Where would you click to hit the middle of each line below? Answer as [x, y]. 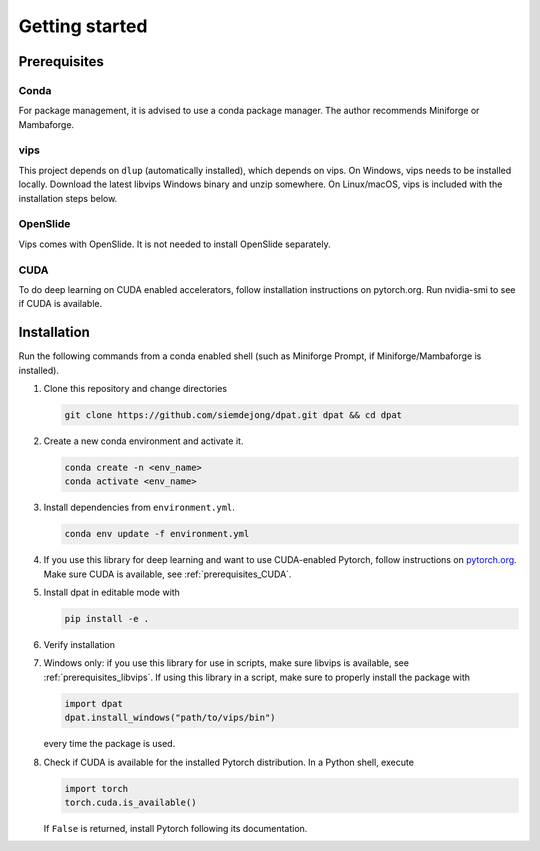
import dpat [94, 703]
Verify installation [79, 645]
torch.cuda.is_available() [130, 802]
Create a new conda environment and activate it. [143, 441]
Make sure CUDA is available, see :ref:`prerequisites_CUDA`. [167, 574]
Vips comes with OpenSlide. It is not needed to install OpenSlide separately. [174, 244]
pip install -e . [107, 619]
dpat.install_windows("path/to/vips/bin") [170, 718]
